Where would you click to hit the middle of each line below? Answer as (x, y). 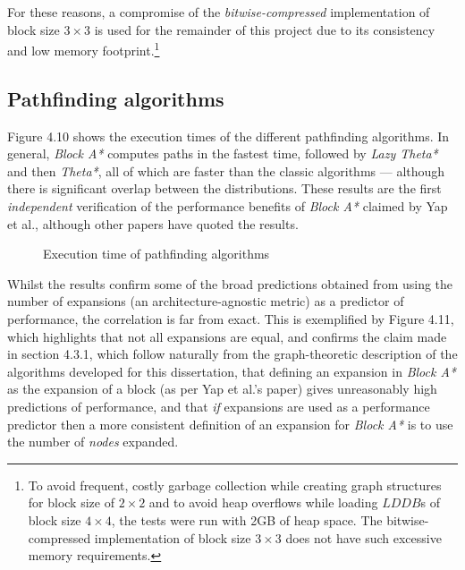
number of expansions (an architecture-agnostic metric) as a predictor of (206, 301)
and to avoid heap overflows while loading (263, 502)
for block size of (71, 502)
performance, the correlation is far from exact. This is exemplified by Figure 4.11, (231, 318)
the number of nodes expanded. (93, 442)
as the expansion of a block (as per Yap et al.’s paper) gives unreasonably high (222, 389)
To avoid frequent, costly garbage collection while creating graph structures (235, 485)
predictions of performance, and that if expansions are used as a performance (219, 406)
